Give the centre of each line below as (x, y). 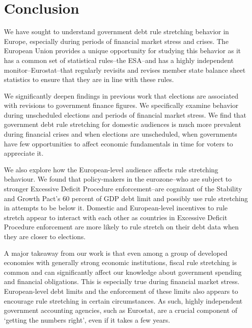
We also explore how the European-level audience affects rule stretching (111, 169)
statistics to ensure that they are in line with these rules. (89, 79)
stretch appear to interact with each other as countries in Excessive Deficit (116, 217)
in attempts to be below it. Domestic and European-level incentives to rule (116, 208)
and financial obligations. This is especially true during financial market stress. (122, 281)
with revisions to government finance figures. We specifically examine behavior (121, 105)
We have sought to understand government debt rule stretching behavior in (116, 31)
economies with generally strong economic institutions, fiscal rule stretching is (120, 262)
